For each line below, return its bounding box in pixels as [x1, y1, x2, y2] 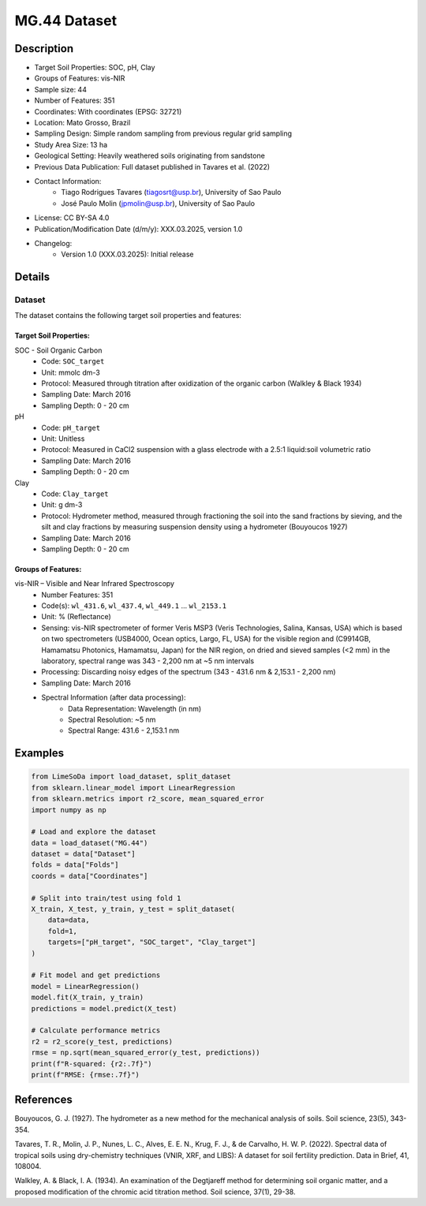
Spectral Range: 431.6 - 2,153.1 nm [68, 726, 180, 735]
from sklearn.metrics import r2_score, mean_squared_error [31, 794, 264, 804]
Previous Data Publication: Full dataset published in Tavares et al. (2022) [34, 162, 271, 171]
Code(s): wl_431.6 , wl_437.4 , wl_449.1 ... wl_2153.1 [41, 601, 227, 610]
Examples [14, 746, 65, 760]
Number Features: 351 [41, 590, 114, 599]
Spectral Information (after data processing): [41, 693, 186, 702]
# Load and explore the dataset [31, 827, 157, 836]
